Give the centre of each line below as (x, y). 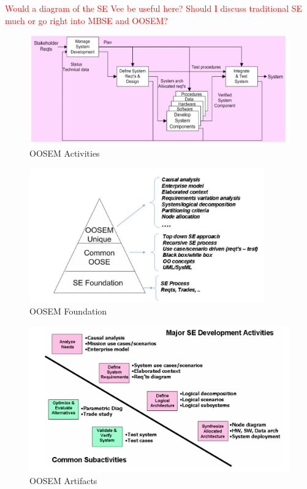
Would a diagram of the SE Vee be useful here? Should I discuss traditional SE (154, 8)
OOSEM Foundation (68, 311)
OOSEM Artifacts (63, 480)
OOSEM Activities (65, 153)
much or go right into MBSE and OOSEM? (86, 20)
